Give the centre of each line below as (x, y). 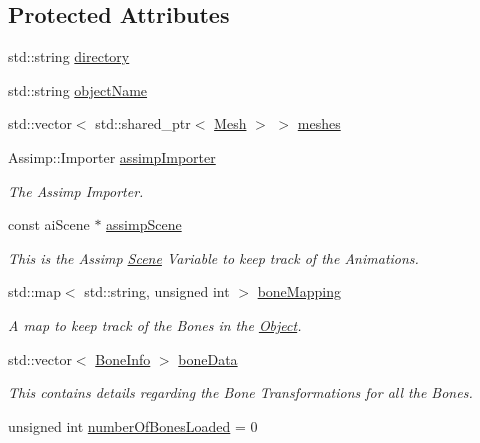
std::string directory (69, 56)
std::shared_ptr (143, 123)
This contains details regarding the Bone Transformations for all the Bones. (240, 392)
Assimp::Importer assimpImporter (112, 156)
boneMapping (299, 291)
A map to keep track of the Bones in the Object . (155, 324)
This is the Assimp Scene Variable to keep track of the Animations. (213, 257)
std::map (34, 291)
